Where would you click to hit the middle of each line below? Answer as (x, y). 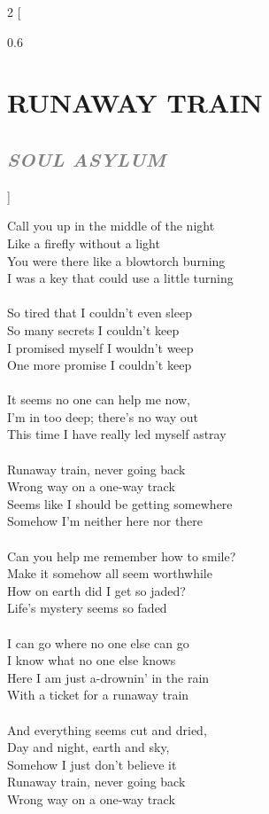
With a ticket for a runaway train (98, 695)
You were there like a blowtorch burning (116, 260)
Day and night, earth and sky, (88, 747)
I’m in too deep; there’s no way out (103, 416)
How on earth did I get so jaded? (96, 590)
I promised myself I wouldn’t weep (100, 347)
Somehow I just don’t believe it (92, 764)
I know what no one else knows (92, 660)
